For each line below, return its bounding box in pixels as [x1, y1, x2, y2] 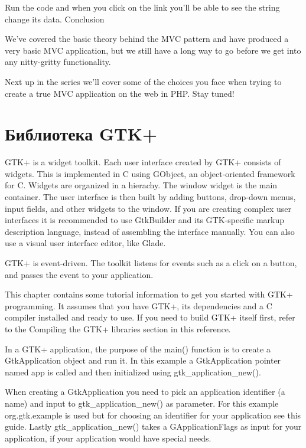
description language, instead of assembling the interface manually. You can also [5, 225, 295, 237]
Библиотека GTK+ [5, 122, 158, 146]
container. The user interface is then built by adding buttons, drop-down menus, [5, 191, 296, 203]
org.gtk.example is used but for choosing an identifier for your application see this [5, 408, 301, 421]
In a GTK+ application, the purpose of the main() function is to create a [5, 342, 271, 355]
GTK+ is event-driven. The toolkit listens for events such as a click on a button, [5, 257, 297, 269]
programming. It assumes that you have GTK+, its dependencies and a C [5, 299, 272, 312]
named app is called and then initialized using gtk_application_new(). [5, 365, 261, 378]
